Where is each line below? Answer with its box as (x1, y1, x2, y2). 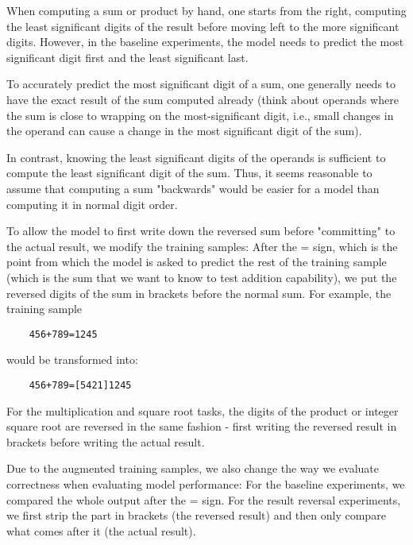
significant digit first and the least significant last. (6, 48, 249, 65)
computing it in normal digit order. (6, 195, 178, 212)
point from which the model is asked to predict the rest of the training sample (6, 253, 387, 270)
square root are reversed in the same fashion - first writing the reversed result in (6, 418, 397, 435)
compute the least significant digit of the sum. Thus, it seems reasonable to (6, 164, 372, 181)
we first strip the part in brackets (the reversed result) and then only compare (6, 507, 386, 524)
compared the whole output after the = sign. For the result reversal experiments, (6, 491, 401, 508)
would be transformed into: (6, 351, 138, 368)
